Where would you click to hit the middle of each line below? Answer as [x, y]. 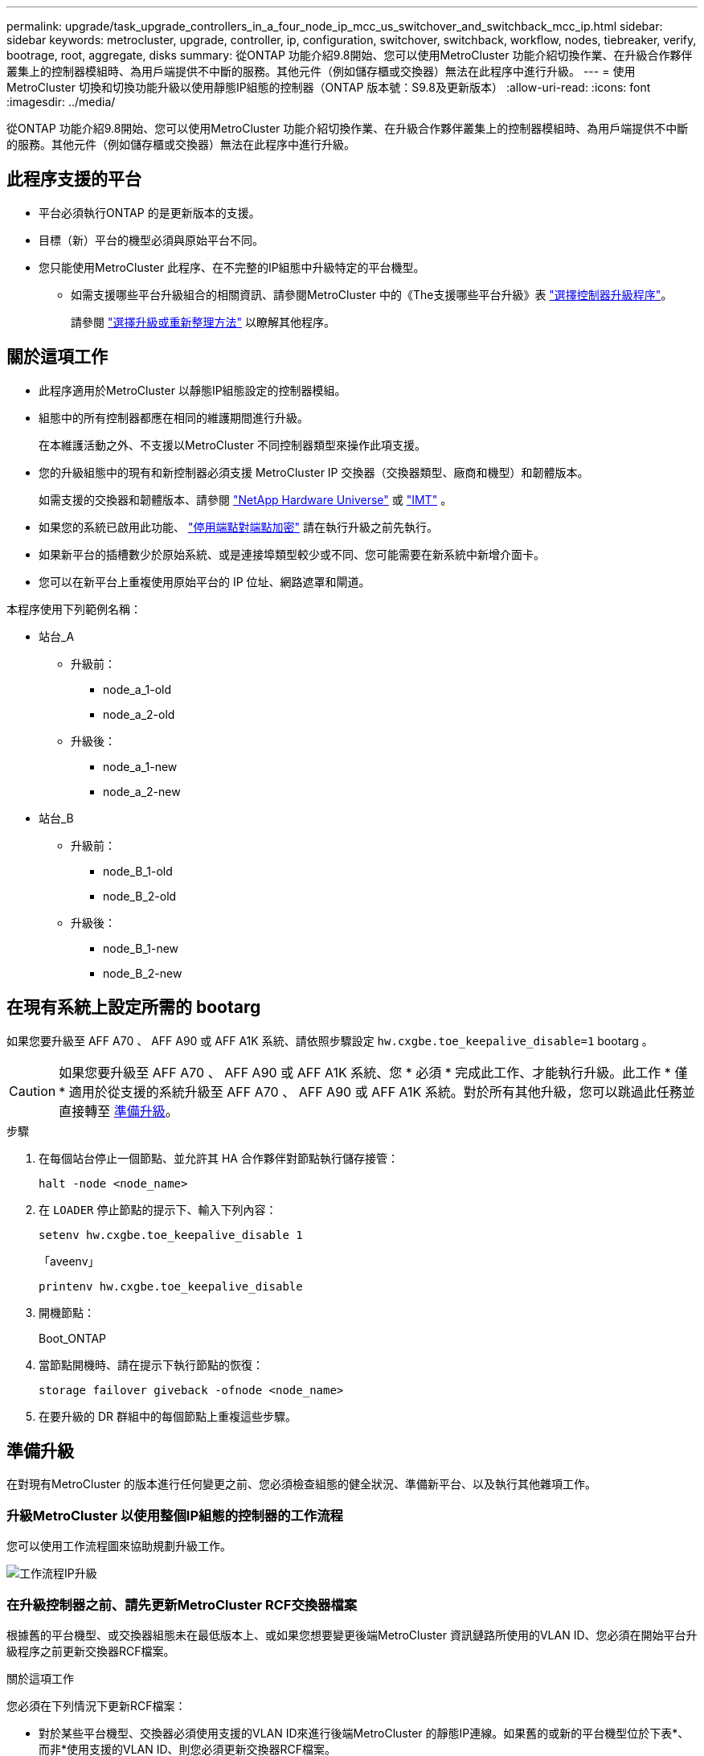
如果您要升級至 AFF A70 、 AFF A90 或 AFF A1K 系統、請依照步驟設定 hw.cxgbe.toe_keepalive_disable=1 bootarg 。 [330, 1040]
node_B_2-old [140, 896]
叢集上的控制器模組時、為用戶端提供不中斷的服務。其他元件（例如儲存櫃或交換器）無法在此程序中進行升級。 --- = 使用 [321, 71]
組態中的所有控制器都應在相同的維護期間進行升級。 [174, 417]
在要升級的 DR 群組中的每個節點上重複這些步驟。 [168, 1416]
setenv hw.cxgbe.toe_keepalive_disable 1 [171, 1235]
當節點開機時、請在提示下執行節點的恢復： [151, 1364]
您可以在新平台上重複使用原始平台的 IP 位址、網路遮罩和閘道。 [205, 581]
